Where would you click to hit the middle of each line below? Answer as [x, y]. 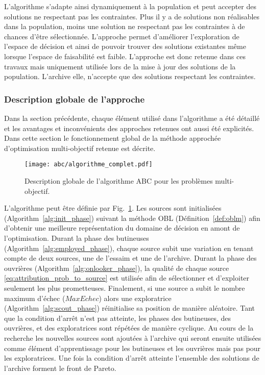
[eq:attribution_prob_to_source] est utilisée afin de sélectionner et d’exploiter [127, 278]
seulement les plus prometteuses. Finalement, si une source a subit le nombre [125, 287]
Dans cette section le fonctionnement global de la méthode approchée [113, 138]
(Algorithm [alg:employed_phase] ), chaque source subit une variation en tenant [129, 248]
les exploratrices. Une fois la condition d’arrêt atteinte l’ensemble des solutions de [132, 358]
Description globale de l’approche [75, 99]
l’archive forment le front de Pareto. [60, 368]
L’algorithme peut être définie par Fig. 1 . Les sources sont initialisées [113, 208]
